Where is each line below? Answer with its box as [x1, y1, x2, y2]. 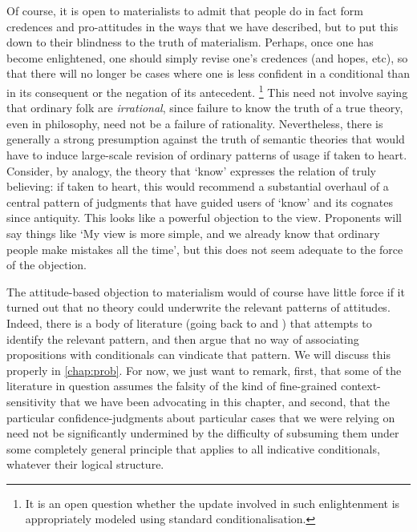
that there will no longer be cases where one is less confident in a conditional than [6, 65, 410, 82]
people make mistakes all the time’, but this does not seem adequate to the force [6, 240, 403, 257]
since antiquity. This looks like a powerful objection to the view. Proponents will [6, 209, 402, 226]
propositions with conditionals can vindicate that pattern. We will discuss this [6, 346, 391, 363]
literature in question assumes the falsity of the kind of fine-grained [6, 377, 338, 394]
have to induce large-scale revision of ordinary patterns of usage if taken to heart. [6, 147, 407, 163]
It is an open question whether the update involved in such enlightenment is [25, 494, 400, 511]
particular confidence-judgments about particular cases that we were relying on [6, 409, 395, 425]
